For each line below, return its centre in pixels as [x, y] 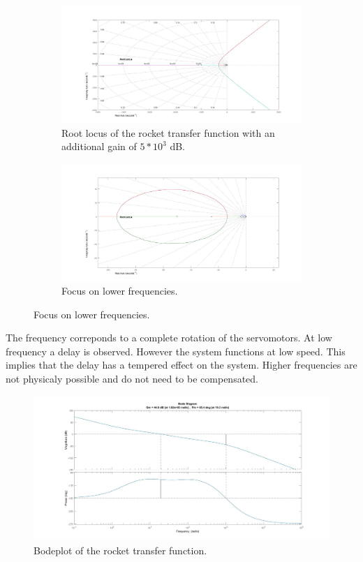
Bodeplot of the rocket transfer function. [120, 550]
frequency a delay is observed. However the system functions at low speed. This [176, 351]
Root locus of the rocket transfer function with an [168, 132]
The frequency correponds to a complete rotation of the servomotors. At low [169, 338]
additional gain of [99, 146]
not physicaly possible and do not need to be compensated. [132, 378]
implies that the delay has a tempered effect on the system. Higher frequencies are [181, 365]
